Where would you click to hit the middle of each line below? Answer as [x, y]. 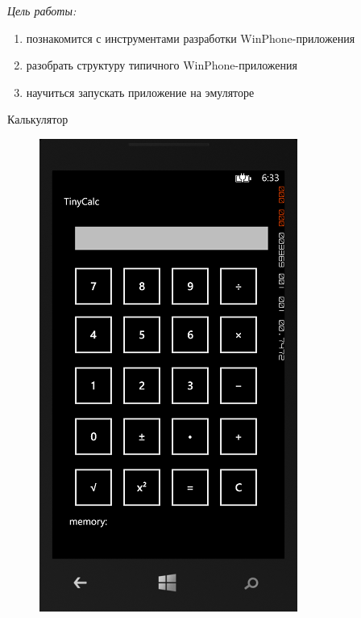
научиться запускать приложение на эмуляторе [140, 92]
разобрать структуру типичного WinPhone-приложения [162, 65]
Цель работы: [42, 11]
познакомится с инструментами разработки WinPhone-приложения [191, 38]
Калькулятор [38, 119]
